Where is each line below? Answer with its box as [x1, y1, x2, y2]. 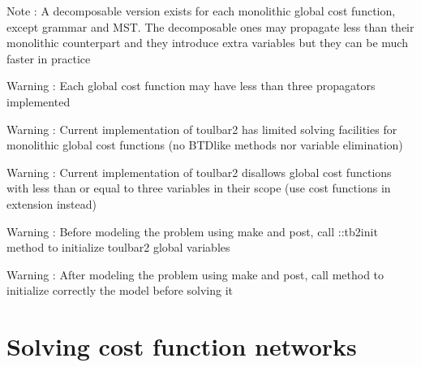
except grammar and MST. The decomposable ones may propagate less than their [6, 18, 415, 35]
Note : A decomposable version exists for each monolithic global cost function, [6, 2, 396, 19]
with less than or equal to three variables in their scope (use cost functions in [6, 179, 391, 196]
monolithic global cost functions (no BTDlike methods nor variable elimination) [6, 136, 403, 153]
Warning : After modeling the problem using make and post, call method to [6, 266, 384, 283]
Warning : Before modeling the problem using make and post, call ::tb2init [6, 222, 378, 240]
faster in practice [6, 50, 91, 67]
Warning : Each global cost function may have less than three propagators [6, 77, 376, 94]
